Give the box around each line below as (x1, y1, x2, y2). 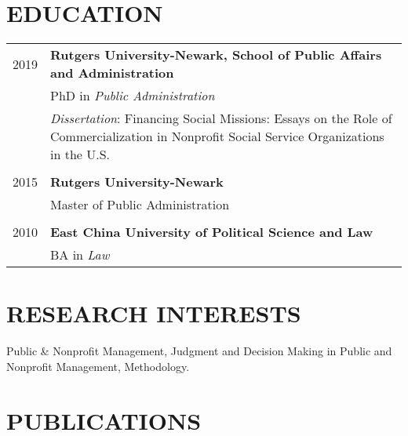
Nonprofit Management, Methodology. (6, 358, 190, 374)
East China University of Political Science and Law (50, 223, 373, 242)
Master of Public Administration (50, 195, 230, 214)
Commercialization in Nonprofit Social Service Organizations (50, 127, 384, 146)
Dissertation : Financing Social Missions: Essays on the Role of (50, 109, 392, 128)
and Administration (50, 64, 174, 82)
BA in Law (50, 245, 110, 264)
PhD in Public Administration (50, 86, 215, 105)
